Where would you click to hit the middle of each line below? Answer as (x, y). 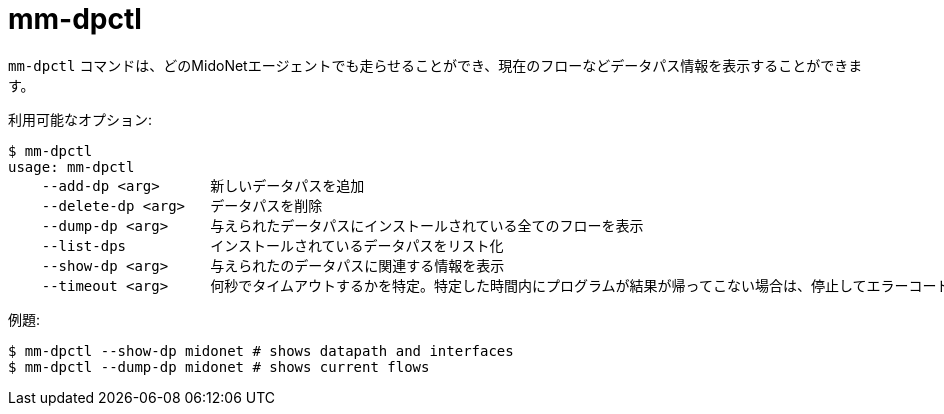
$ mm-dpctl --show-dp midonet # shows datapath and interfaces (261, 350)
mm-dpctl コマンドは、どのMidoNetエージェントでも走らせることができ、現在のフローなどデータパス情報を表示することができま (435, 65)
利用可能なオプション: (80, 119)
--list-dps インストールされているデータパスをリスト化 (272, 245)
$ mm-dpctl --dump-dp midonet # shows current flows (219, 366)
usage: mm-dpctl (71, 166)
